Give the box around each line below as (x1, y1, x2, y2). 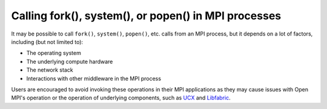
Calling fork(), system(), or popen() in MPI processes (11, 9, 282, 22)
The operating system (26, 49, 81, 57)
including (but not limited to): (11, 38, 84, 45)
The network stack (26, 66, 73, 73)
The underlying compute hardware (26, 58, 113, 65)
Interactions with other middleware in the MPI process (26, 75, 162, 82)
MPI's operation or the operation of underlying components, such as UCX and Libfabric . (11, 94, 231, 102)
